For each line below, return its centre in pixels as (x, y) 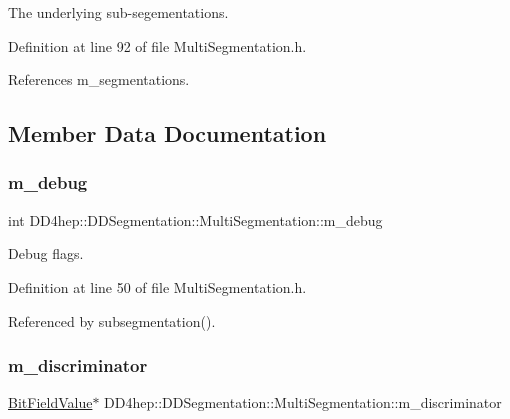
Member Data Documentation (167, 133)
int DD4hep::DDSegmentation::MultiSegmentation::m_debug (195, 219)
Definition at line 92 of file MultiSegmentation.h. (157, 45)
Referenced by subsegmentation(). (112, 320)
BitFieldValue (50, 402)
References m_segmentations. (99, 79)
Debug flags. (46, 253)
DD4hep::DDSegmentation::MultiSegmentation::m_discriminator (303, 402)
